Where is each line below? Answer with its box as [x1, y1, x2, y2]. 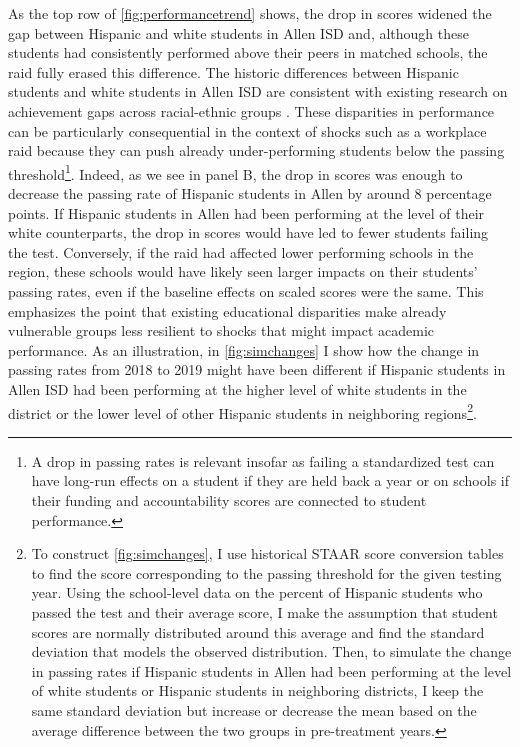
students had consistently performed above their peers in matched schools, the [8, 42, 488, 63]
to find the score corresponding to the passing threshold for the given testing [31, 562, 502, 583]
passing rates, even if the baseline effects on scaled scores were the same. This [8, 280, 484, 301]
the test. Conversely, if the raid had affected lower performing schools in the [8, 241, 474, 262]
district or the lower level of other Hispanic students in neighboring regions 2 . [8, 399, 477, 423]
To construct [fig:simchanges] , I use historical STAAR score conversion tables [31, 543, 504, 564]
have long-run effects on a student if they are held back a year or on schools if [31, 470, 509, 491]
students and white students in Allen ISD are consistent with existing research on [8, 81, 508, 102]
